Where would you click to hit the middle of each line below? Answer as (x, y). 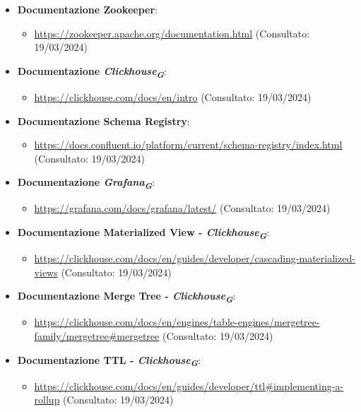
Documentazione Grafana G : (86, 183)
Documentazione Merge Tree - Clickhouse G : (126, 297)
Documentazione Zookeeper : (87, 9)
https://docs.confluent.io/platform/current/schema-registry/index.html (188, 145)
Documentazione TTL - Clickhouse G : (109, 361)
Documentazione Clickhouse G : (92, 72)
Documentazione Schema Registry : (103, 120)
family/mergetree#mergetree (97, 336)
